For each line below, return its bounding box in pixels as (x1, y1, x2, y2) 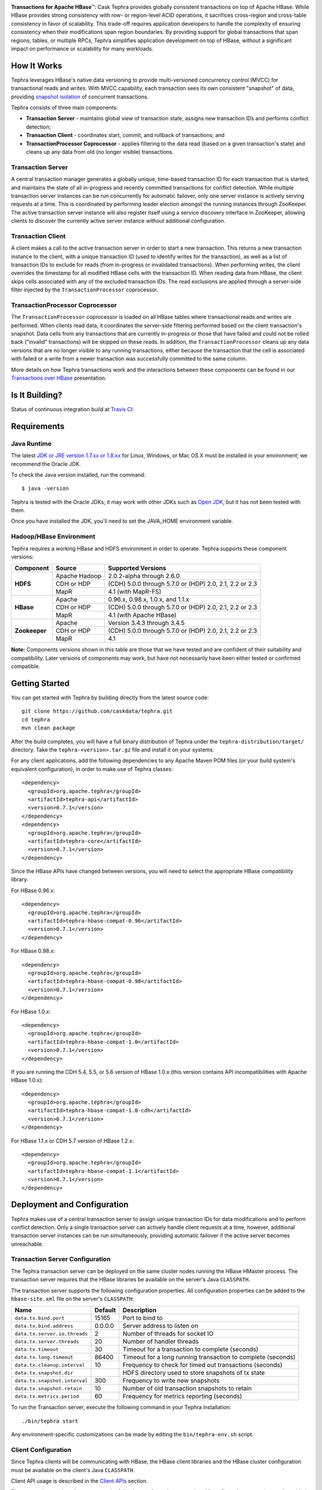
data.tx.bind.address (14, 1323, 74, 1329)
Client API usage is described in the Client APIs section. (11, 1477, 148, 1485)
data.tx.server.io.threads (14, 1330, 88, 1337)
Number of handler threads (122, 1337, 199, 1346)
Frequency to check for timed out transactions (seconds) (122, 1361, 283, 1369)
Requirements (11, 421, 65, 432)
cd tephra (21, 716, 50, 723)
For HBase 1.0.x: (11, 1008, 51, 1015)
